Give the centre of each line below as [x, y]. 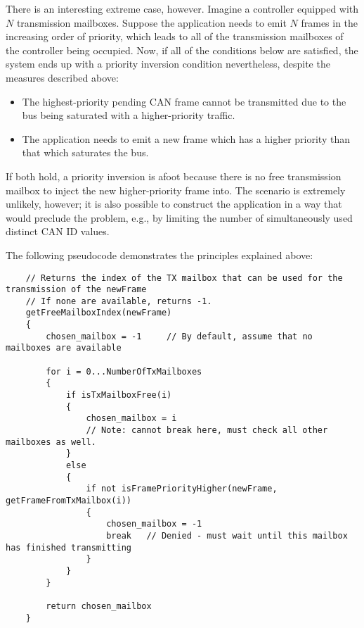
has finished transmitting [69, 547]
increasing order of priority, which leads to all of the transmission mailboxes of [175, 36]
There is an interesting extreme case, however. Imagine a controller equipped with [182, 8]
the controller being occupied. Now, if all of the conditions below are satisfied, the [182, 50]
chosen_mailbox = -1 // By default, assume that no [179, 336]
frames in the [330, 22]
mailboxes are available [64, 348]
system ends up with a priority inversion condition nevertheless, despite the [168, 64]
